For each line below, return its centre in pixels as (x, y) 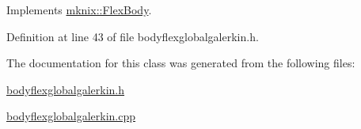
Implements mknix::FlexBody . (79, 9)
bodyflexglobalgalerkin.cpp (71, 116)
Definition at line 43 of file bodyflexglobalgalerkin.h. (133, 36)
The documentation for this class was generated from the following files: (181, 63)
